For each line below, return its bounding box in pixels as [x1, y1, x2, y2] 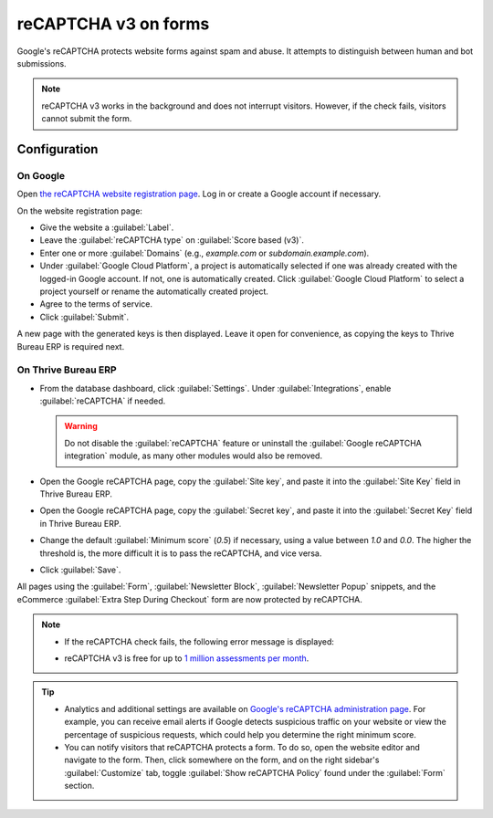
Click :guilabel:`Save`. [39, 564, 121, 575]
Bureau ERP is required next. [16, 341, 125, 351]
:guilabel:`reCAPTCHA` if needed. [39, 395, 166, 406]
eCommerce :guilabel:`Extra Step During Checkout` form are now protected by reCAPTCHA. [16, 593, 362, 604]
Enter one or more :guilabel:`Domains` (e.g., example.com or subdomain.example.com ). [39, 247, 370, 258]
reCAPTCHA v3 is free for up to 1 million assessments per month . [64, 653, 309, 664]
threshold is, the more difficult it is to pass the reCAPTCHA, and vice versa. [39, 548, 322, 559]
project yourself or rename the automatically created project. [39, 286, 269, 297]
